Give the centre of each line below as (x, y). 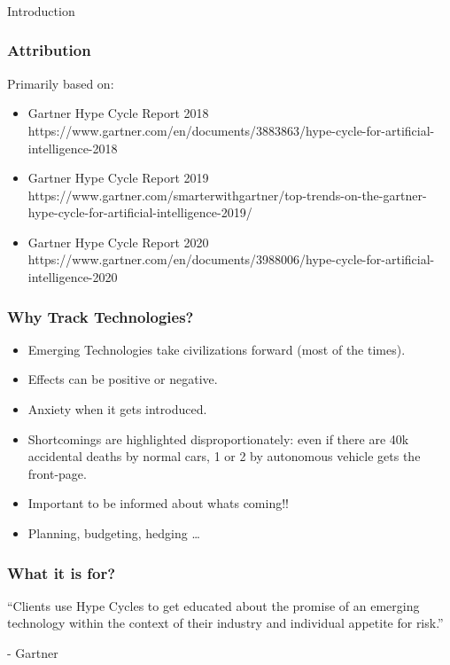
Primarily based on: (61, 83)
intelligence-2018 (73, 148)
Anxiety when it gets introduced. (117, 409)
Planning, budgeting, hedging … (114, 533)
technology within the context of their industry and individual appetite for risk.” (225, 623)
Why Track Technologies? (101, 316)
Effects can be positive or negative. (123, 379)
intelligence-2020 (73, 277)
